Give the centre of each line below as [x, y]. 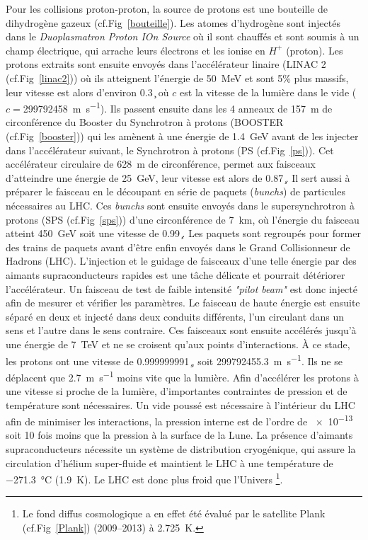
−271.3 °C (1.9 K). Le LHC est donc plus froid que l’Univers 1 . [144, 478]
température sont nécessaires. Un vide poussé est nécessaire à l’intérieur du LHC [180, 404]
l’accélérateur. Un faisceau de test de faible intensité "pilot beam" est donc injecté [182, 288]
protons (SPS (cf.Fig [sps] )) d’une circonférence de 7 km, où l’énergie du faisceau [183, 219]
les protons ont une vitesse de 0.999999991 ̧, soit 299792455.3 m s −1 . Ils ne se [174, 360]
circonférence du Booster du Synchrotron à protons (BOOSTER [145, 122]
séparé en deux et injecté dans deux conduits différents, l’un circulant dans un [175, 316]
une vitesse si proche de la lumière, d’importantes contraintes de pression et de [177, 391]
